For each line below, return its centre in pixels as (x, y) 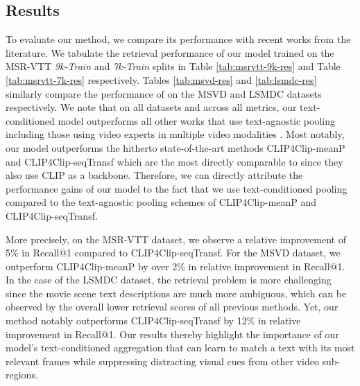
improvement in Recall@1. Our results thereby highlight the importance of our (172, 334)
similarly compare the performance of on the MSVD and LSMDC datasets (164, 93)
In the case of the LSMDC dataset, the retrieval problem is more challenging (169, 280)
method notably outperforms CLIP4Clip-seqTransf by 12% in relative (153, 321)
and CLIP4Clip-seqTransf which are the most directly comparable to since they (174, 161)
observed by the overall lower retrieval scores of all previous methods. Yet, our (172, 307)
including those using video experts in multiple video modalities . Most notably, (175, 134)
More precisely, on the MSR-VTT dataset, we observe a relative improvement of (176, 239)
